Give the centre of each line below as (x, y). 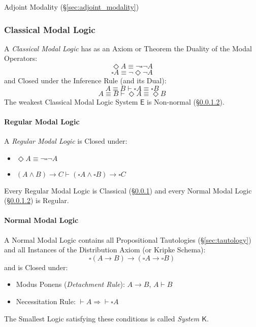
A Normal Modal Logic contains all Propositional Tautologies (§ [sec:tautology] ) (128, 239)
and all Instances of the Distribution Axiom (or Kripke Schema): (105, 250)
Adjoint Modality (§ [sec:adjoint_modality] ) (72, 7)
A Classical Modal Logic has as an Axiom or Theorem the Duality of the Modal (128, 48)
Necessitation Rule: (46, 301)
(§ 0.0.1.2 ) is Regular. (37, 200)
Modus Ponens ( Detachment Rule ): (70, 284)
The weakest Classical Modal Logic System (71, 101)
